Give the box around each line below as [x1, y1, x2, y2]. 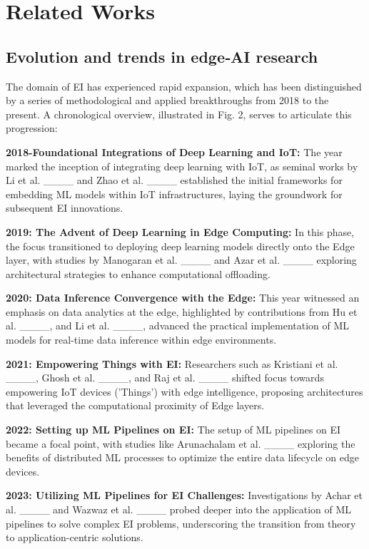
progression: [6, 120, 58, 135]
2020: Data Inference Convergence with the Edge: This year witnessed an [6, 290, 360, 305]
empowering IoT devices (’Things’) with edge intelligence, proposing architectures [6, 384, 363, 399]
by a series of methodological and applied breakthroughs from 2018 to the [6, 93, 329, 108]
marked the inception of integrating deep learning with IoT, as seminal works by [6, 158, 358, 173]
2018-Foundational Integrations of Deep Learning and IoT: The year [6, 144, 343, 159]
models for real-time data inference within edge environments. [6, 332, 277, 347]
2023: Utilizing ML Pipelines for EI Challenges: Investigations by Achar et [6, 488, 363, 503]
